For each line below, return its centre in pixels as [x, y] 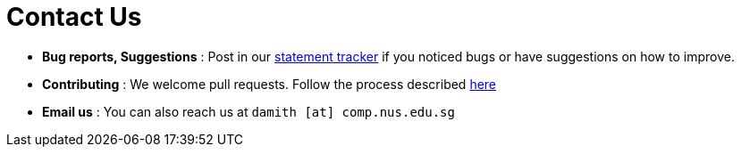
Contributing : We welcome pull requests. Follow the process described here [269, 84]
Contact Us [74, 17]
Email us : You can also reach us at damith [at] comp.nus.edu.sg [248, 111]
